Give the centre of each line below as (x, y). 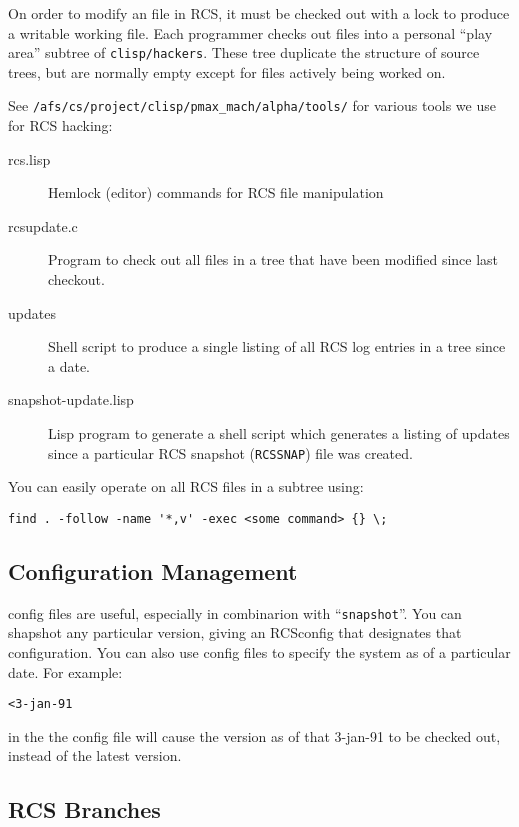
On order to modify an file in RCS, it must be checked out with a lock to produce (259, 13)
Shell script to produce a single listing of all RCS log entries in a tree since (277, 346)
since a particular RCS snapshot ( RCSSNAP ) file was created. (230, 452)
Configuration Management (153, 570)
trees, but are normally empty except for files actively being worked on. (227, 71)
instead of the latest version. (95, 755)
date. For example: (65, 671)
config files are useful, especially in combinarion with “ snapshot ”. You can (235, 612)
